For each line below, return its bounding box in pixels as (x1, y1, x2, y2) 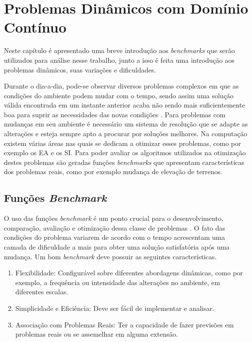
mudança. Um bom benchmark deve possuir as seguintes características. (4, 251, 217, 261)
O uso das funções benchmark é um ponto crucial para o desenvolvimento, (4, 213, 223, 223)
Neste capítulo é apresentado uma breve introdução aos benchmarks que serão (4, 45, 235, 55)
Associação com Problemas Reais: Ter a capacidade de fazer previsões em (15, 319, 234, 329)
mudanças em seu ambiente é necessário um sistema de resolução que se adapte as (4, 119, 248, 129)
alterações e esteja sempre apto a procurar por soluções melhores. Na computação (4, 128, 247, 139)
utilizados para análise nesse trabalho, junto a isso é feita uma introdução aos (4, 54, 235, 65)
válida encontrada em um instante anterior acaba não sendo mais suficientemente (4, 100, 245, 110)
